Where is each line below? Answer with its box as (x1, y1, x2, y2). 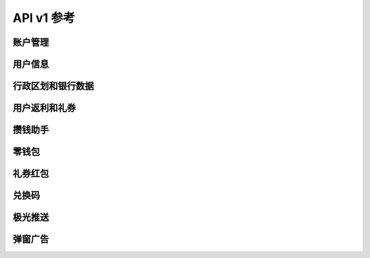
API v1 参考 (12, 10, 75, 25)
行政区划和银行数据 (12, 80, 94, 92)
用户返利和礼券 (12, 102, 76, 114)
